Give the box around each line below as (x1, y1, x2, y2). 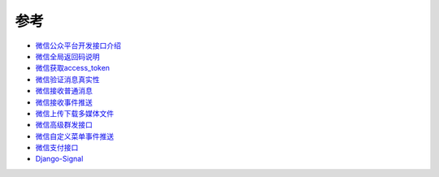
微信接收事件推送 (35, 97, 93, 107)
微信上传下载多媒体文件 (35, 108, 114, 118)
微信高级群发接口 (35, 120, 93, 130)
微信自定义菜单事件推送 (35, 131, 114, 141)
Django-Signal (35, 154, 84, 164)
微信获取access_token (35, 63, 110, 73)
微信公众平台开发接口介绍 (35, 41, 121, 50)
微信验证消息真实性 (35, 74, 100, 84)
